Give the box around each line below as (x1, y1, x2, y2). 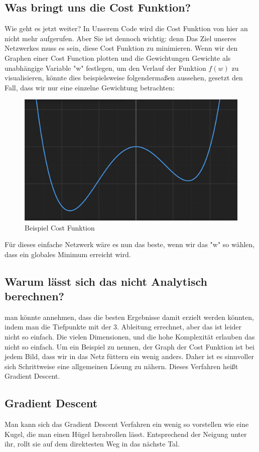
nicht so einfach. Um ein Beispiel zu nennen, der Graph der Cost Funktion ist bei (5, 341, 254, 352)
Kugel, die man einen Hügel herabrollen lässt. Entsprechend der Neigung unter (5, 428, 247, 439)
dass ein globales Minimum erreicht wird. (5, 249, 131, 259)
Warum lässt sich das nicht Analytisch (5, 273, 207, 289)
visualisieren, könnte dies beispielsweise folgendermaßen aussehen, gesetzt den (5, 72, 243, 83)
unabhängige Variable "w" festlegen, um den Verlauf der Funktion (5, 62, 206, 73)
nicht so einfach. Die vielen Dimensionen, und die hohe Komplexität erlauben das (5, 331, 255, 342)
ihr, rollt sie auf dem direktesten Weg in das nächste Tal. (5, 438, 180, 449)
